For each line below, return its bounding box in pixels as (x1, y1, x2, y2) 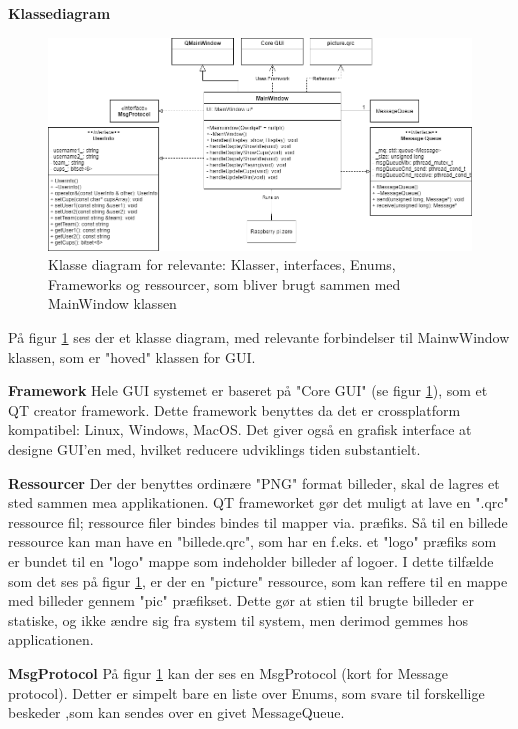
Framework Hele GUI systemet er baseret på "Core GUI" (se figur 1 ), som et (8, 380, 488, 401)
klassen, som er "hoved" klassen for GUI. (8, 346, 256, 367)
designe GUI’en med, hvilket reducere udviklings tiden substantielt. (8, 439, 421, 460)
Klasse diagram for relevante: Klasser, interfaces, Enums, (48, 254, 396, 275)
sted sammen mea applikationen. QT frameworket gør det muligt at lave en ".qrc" (8, 492, 509, 513)
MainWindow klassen (48, 293, 177, 314)
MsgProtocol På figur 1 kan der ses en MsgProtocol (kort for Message (8, 662, 448, 683)
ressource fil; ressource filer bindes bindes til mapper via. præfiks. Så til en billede (8, 511, 508, 532)
